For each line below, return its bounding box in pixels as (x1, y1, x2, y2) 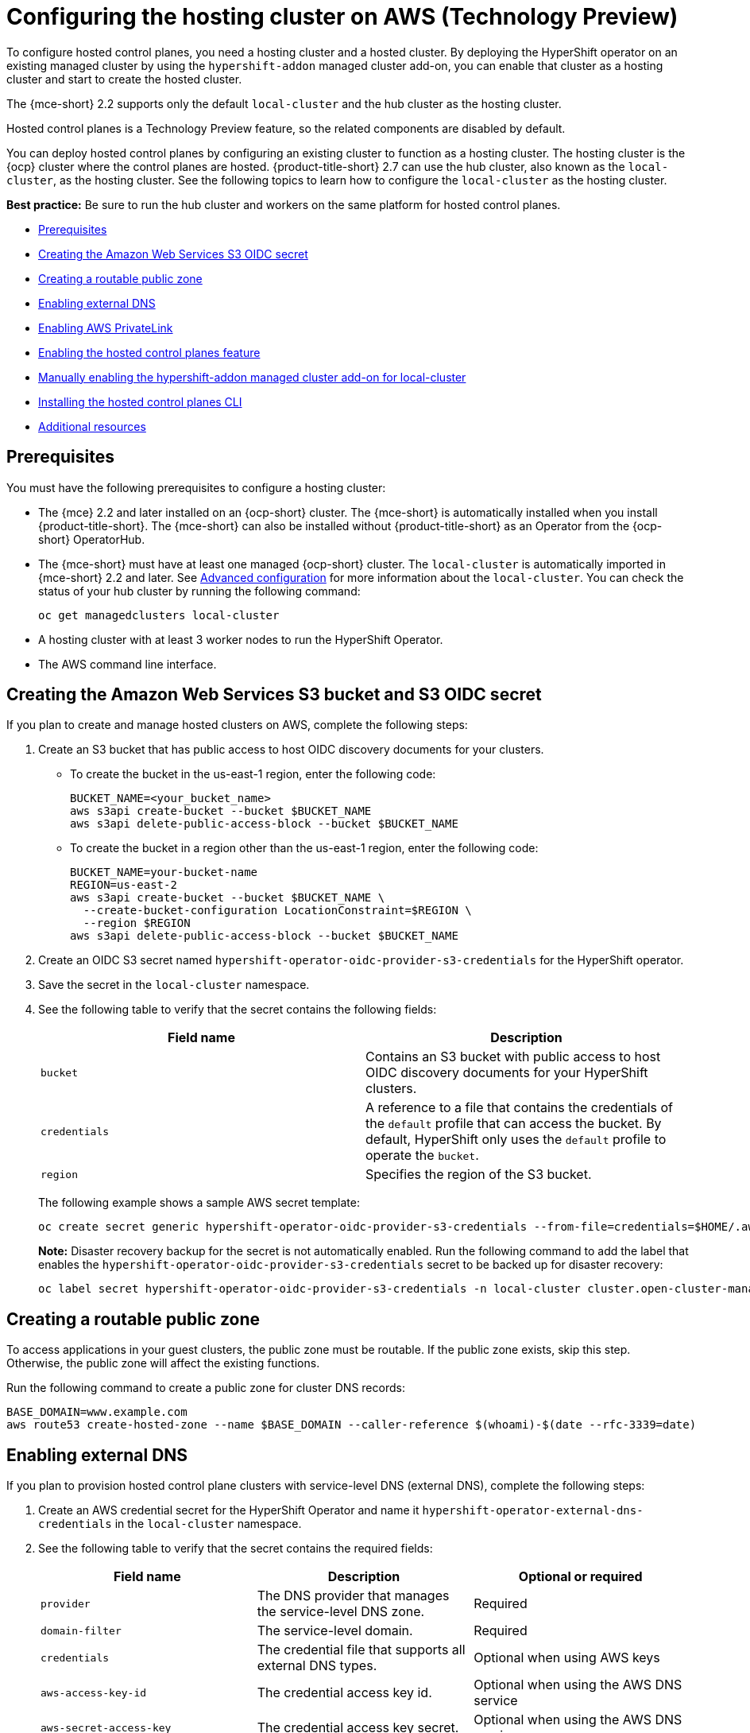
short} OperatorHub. (38, 532, 145, 546)
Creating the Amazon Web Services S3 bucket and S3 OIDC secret (6, 684, 542, 705)
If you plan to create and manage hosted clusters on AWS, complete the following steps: (6, 718, 468, 732)
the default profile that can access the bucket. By (365, 1115, 662, 1132)
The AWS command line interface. (38, 657, 217, 671)
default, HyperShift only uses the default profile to (365, 1131, 667, 1148)
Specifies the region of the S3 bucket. (365, 1166, 592, 1183)
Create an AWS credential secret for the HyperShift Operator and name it (38, 1503, 419, 1518)
